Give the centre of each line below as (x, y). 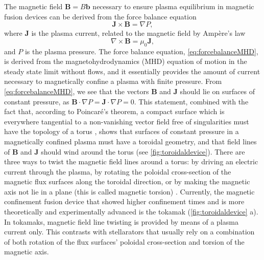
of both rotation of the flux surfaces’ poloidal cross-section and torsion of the (124, 241)
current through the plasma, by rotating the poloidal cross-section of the (118, 171)
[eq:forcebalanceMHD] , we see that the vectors (77, 91)
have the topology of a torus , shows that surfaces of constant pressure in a (122, 131)
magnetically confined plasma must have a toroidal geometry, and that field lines (130, 141)
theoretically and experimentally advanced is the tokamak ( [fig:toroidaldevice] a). (131, 212)
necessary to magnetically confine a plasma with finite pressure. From (113, 81)
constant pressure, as (37, 101)
